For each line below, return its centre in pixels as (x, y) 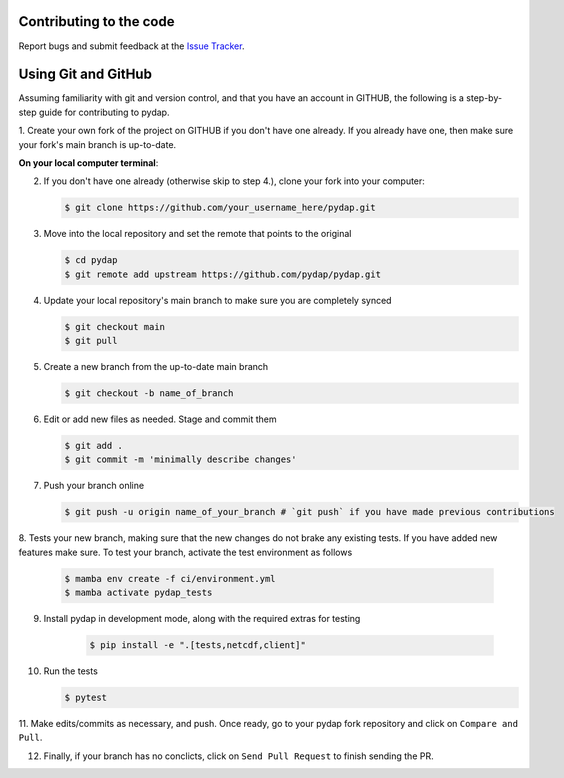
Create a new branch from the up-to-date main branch (156, 367)
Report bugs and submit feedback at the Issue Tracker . (131, 46)
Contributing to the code (96, 21)
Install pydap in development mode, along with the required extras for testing (202, 619)
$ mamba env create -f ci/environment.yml (170, 578)
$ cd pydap (91, 260)
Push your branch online (94, 486)
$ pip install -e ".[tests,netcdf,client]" (198, 645)
